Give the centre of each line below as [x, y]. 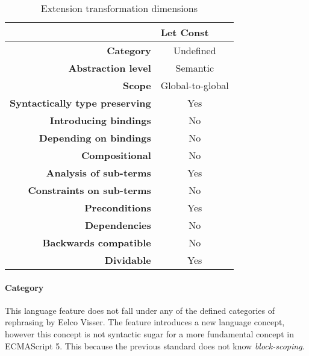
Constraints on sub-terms [89, 190]
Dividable [128, 260]
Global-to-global [195, 85]
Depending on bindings [95, 138]
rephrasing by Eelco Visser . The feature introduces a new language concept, [145, 322]
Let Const [185, 32]
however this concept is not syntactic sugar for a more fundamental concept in [149, 333]
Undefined [195, 50]
